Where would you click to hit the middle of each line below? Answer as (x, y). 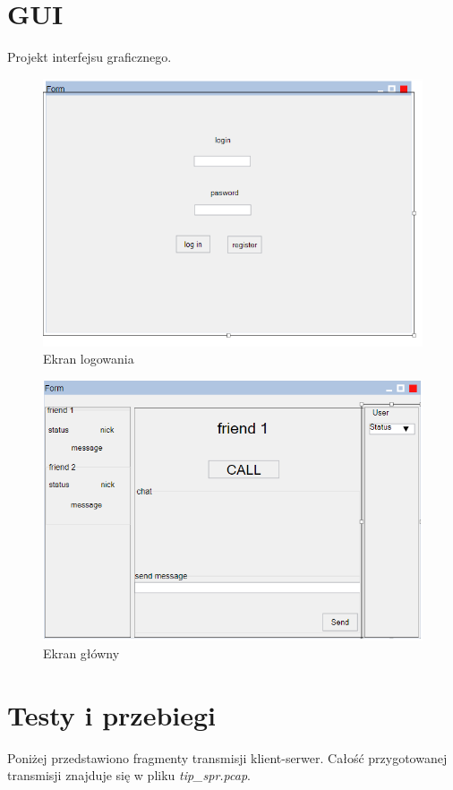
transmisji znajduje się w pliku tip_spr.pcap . (129, 775)
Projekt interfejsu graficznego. (90, 57)
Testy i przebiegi (112, 714)
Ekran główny (81, 653)
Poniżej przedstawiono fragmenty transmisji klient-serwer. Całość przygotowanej (227, 757)
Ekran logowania (89, 359)
